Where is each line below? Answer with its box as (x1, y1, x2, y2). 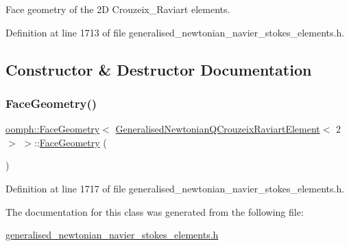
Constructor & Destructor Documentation (5, 58, 312, 80)
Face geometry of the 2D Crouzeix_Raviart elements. (5, 2, 230, 16)
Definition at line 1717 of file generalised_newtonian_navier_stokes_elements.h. (5, 181, 345, 195)
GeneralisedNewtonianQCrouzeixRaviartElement (115, 122, 320, 136)
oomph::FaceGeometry (5, 122, 100, 136)
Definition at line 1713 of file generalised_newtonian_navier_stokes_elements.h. (5, 25, 345, 39)
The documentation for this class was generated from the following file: (5, 204, 304, 219)
